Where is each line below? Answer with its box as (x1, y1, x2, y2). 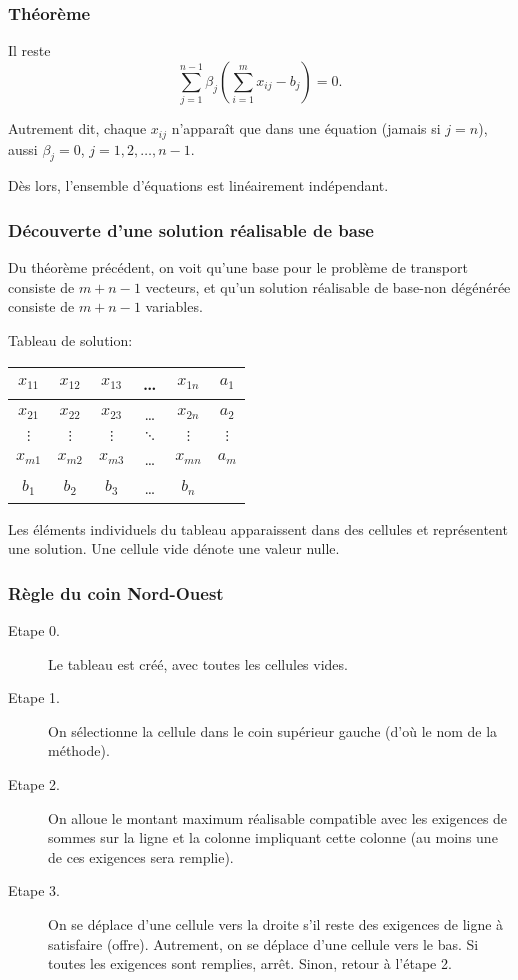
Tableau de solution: (8, 329, 133, 350)
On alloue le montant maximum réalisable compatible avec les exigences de (48, 807, 508, 828)
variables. (145, 296, 203, 317)
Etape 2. (8, 773, 60, 794)
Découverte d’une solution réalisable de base (8, 217, 374, 242)
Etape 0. (8, 619, 60, 640)
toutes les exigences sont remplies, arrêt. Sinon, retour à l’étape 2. (48, 953, 452, 974)
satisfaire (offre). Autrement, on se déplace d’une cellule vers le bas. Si (48, 933, 479, 954)
